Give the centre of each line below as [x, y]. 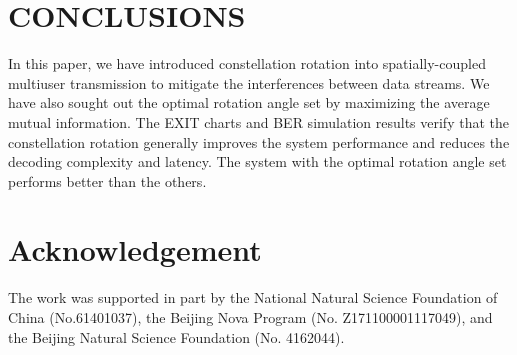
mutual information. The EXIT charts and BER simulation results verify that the [258, 121]
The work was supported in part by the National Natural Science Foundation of [253, 297]
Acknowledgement [135, 249]
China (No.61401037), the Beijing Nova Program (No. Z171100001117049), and [250, 317]
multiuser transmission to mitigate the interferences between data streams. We [249, 82]
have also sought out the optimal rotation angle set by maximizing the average [249, 102]
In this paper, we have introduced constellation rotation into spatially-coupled [247, 63]
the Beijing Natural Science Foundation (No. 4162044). [176, 336]
